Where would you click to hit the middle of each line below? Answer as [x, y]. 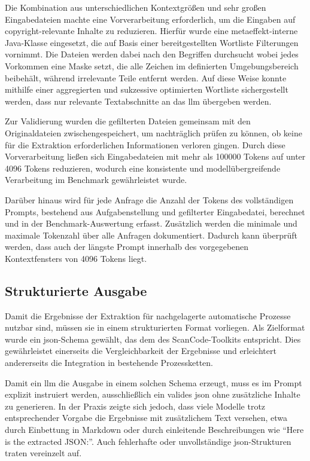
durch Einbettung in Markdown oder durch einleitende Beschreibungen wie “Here [154, 430]
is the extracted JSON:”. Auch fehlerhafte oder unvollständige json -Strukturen [148, 441]
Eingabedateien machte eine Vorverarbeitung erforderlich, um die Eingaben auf [150, 19]
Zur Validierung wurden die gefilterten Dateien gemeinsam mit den [128, 121]
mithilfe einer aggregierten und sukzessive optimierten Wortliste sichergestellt [147, 89]
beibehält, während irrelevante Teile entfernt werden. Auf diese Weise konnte [146, 77]
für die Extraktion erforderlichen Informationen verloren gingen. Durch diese [145, 144]
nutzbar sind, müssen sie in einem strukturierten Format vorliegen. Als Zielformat [155, 327]
